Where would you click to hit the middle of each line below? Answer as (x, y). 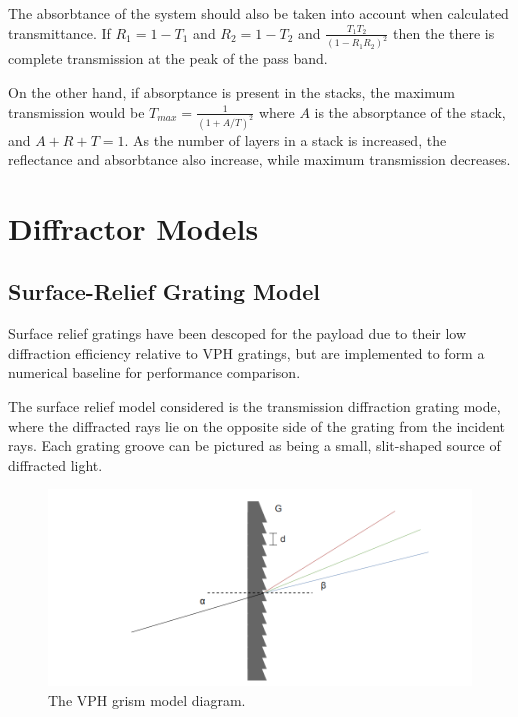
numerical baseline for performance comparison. (154, 372)
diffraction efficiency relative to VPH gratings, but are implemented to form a (246, 352)
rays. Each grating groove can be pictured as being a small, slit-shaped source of (254, 445)
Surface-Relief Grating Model (164, 291)
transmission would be (76, 111)
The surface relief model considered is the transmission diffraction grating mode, (254, 406)
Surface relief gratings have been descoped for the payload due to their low (237, 333)
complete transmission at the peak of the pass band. (168, 58)
